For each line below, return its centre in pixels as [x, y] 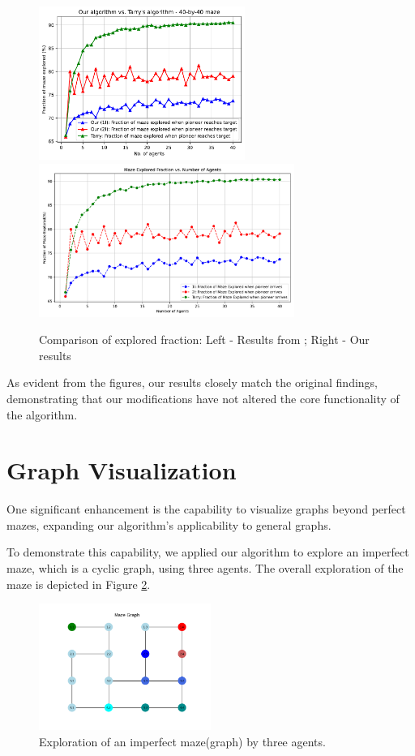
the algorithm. [42, 414]
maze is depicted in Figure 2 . [79, 584]
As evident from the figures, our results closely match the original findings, [192, 382]
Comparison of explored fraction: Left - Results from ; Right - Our [204, 339]
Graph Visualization [122, 470]
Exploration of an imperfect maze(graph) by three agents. [182, 741]
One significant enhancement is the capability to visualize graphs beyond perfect [206, 509]
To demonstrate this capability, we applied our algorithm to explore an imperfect [208, 552]
